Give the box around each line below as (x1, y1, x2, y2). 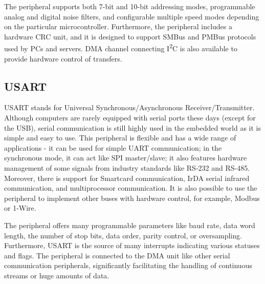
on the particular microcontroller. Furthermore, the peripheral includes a (4, 21, 232, 32)
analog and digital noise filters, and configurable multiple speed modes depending (4, 11, 259, 22)
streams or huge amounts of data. (4, 270, 109, 280)
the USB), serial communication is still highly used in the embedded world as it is (4, 122, 261, 133)
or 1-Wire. (4, 202, 36, 213)
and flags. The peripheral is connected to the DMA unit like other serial (4, 250, 230, 260)
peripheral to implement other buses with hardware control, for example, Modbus (4, 192, 260, 203)
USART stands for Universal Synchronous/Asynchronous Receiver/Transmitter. (4, 102, 255, 113)
